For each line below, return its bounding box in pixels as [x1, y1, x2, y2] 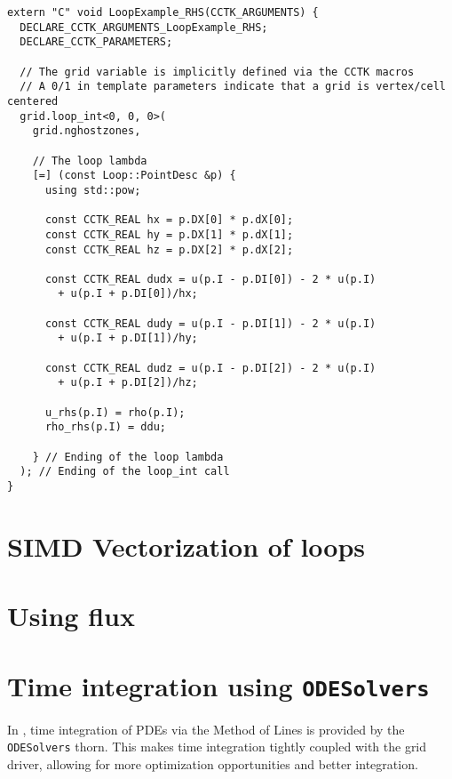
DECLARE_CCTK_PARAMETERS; [20, 36, 173, 49]
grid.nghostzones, [32, 124, 141, 138]
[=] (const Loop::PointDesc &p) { [32, 169, 236, 182]
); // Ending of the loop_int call [20, 465, 230, 478]
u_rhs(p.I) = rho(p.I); [44, 406, 186, 419]
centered [7, 94, 59, 108]
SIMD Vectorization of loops [7, 527, 366, 564]
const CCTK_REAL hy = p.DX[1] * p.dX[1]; [44, 228, 294, 241]
